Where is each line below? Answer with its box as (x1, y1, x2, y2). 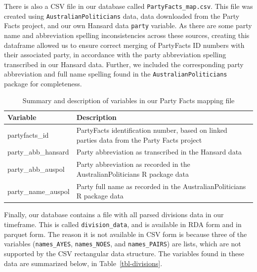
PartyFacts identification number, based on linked (76, 125, 227, 135)
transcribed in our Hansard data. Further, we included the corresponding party (4, 59, 244, 69)
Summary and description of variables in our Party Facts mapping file (22, 95, 235, 105)
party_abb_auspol (7, 164, 65, 174)
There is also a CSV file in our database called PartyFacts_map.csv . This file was (4, 1, 253, 11)
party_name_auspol (7, 186, 70, 196)
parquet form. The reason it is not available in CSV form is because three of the (4, 229, 247, 239)
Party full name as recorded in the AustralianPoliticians (76, 181, 246, 191)
